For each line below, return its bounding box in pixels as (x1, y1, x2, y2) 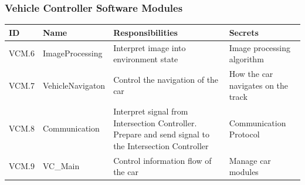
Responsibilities (113, 26, 178, 38)
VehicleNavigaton (42, 79, 106, 91)
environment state (113, 53, 178, 65)
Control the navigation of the (113, 73, 219, 85)
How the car (229, 68, 273, 79)
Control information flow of (113, 154, 212, 166)
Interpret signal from (113, 105, 188, 117)
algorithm (229, 53, 264, 65)
